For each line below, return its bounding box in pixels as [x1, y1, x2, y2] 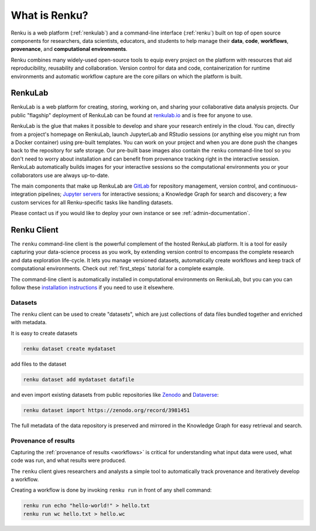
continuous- [268, 182, 298, 189]
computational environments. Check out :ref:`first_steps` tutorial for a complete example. [11, 265, 225, 272]
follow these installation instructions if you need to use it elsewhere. [11, 284, 175, 291]
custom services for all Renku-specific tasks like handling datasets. [11, 199, 173, 206]
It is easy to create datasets [11, 329, 78, 336]
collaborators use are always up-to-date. [11, 172, 109, 179]
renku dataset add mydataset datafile [23, 376, 135, 383]
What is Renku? [11, 9, 89, 22]
